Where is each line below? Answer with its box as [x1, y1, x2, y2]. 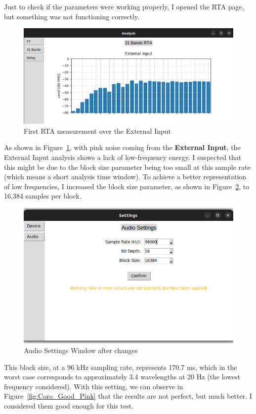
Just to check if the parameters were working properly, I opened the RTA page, [4, 1, 244, 11]
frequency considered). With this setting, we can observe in [4, 381, 183, 391]
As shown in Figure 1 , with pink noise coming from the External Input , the [4, 142, 241, 153]
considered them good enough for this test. [4, 401, 134, 411]
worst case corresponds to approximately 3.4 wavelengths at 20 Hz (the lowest [4, 371, 241, 382]
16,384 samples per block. [4, 191, 82, 201]
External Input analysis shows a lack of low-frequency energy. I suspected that [4, 152, 242, 162]
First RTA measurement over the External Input [24, 125, 171, 136]
